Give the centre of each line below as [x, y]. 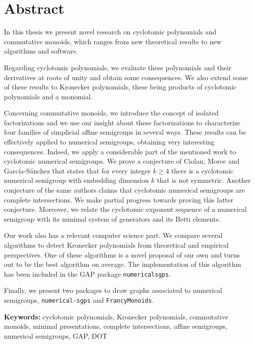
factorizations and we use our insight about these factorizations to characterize [122, 122]
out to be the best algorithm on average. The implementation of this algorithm [123, 264]
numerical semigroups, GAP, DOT [56, 335]
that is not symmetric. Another [204, 180]
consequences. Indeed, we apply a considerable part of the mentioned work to [120, 151]
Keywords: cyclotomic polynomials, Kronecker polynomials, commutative [116, 316]
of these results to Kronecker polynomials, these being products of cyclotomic [120, 87]
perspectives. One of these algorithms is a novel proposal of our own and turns [122, 254]
